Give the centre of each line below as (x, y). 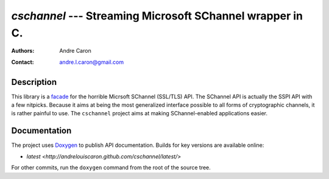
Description (34, 82)
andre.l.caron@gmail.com (92, 62)
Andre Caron (75, 51)
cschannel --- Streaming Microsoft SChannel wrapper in (157, 16)
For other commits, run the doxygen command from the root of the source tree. (111, 167)
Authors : (23, 51)
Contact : (23, 62)
